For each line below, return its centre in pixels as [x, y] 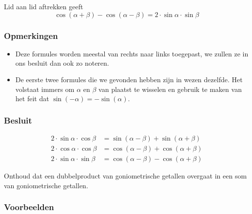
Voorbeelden [29, 207]
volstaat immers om [45, 89]
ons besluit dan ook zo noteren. [62, 63]
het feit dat [32, 98]
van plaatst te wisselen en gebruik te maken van [170, 89]
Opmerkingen [31, 35]
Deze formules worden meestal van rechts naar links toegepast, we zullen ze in [132, 53]
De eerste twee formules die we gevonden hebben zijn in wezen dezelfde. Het [129, 79]
